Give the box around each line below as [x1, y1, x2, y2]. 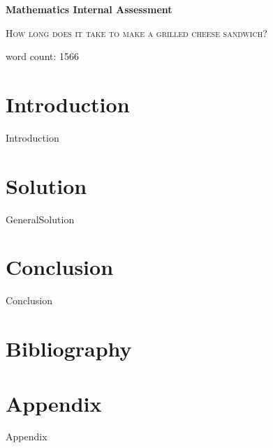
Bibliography [6, 334, 132, 363]
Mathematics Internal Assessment [6, 2, 172, 16]
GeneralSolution [6, 211, 75, 226]
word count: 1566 [6, 49, 80, 64]
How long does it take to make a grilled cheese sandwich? [6, 25, 267, 40]
